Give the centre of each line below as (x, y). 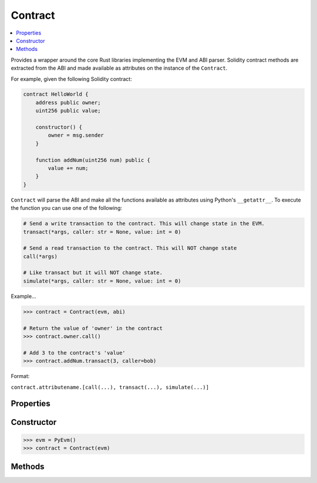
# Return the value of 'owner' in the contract (93, 328)
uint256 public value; (68, 111)
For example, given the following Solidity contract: (71, 79)
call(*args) (41, 256)
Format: (20, 376)
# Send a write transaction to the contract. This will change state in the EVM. (144, 224)
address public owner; (68, 102)
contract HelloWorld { (56, 94)
